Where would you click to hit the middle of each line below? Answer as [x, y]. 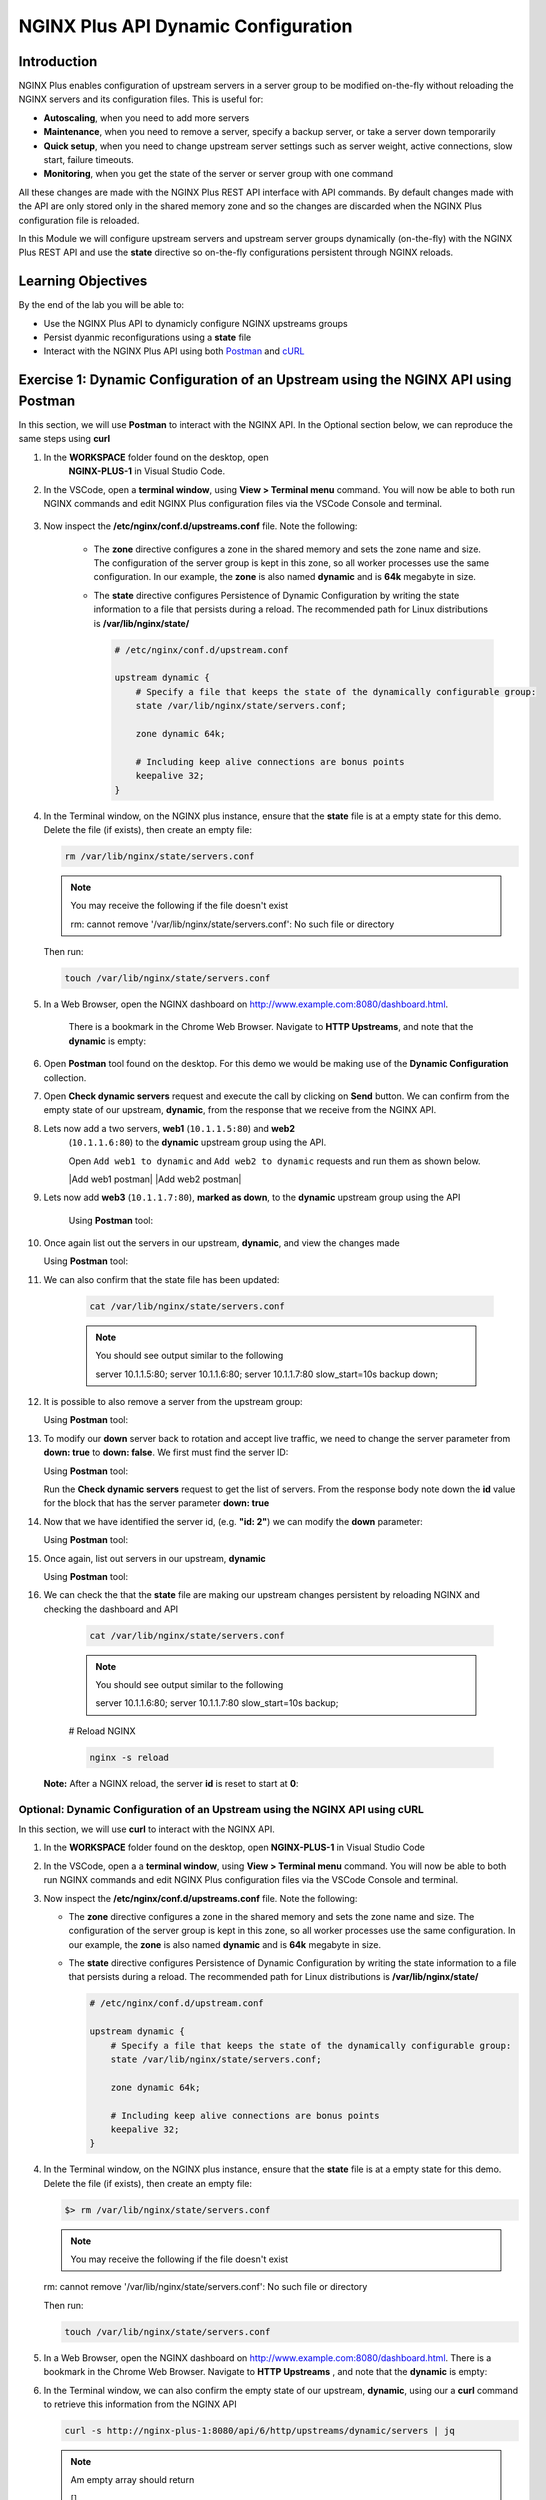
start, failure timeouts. [88, 160]
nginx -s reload [129, 1757]
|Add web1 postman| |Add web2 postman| [155, 1179]
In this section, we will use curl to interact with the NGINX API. [146, 1829]
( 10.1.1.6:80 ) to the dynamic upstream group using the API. [197, 1142]
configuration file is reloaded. [79, 220]
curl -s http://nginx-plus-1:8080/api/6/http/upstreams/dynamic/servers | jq [259, 2430]
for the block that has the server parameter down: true [156, 1503]
